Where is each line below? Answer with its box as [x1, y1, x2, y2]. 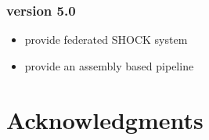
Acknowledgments [6, 103, 204, 135]
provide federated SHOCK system [24, 31, 188, 48]
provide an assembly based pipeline [24, 57, 194, 74]
